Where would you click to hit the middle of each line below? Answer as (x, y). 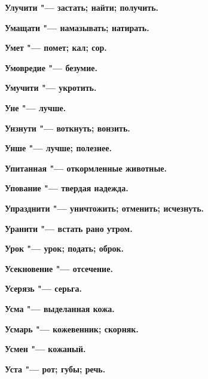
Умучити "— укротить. (51, 88)
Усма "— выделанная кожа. (60, 308)
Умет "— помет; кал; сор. (56, 48)
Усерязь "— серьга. (43, 288)
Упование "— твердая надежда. (67, 188)
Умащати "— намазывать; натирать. (77, 27)
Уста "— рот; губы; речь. (55, 369)
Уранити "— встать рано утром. (69, 228)
